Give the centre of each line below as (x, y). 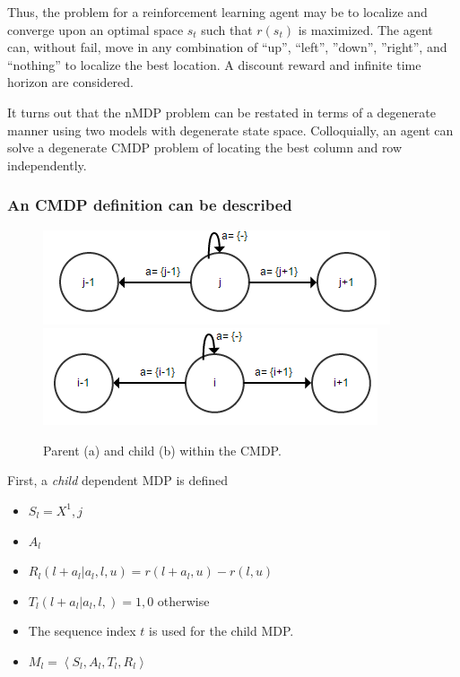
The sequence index (82, 631)
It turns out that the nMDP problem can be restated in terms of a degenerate (221, 112)
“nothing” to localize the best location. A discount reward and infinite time (214, 64)
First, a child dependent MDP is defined (118, 480)
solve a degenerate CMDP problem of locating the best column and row (205, 148)
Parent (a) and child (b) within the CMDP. (162, 450)
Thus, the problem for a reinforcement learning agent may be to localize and (217, 12)
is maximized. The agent (365, 29)
